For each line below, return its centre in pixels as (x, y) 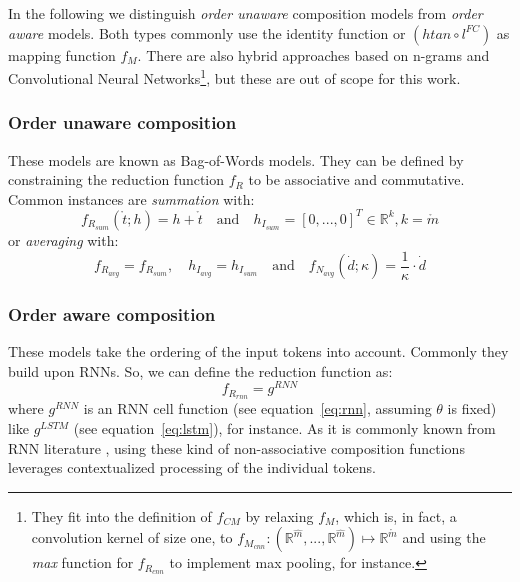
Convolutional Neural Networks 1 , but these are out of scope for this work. (234, 76)
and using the (444, 537)
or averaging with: (63, 239)
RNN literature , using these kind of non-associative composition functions (236, 447)
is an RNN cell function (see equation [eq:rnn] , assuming (257, 408)
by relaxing (279, 515)
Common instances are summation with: (131, 198)
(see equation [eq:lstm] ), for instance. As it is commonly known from (284, 427)
